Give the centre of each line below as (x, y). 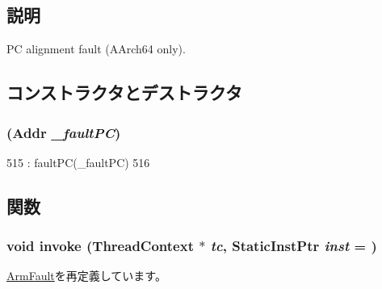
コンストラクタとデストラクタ (124, 92)
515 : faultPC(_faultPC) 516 (78, 162)
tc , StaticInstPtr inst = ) (294, 246)
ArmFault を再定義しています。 (86, 276)
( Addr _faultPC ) (64, 132)
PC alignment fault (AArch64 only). (96, 49)
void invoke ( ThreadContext (100, 246)
